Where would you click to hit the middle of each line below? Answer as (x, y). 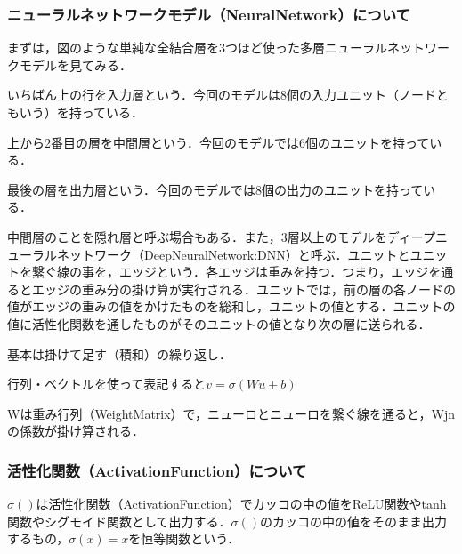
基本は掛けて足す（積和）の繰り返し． (119, 353)
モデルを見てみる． (75, 64)
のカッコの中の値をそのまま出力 (354, 521)
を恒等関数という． (184, 538)
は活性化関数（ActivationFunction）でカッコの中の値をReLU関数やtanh (241, 504)
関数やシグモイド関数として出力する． (119, 521)
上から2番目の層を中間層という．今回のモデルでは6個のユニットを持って (219, 142)
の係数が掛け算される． (76, 431)
